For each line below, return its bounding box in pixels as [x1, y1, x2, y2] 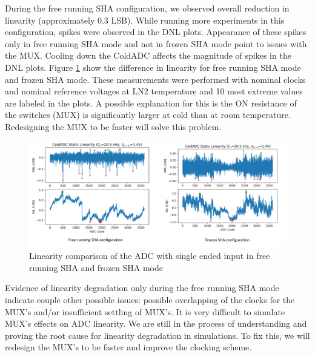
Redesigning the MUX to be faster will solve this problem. [5, 120, 222, 133]
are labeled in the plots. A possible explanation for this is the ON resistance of [5, 96, 297, 109]
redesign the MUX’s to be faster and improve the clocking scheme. [5, 341, 252, 353]
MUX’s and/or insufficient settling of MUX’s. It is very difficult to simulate [5, 305, 285, 318]
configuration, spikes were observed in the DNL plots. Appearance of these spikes [5, 25, 307, 38]
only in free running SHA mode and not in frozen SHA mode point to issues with [5, 37, 307, 50]
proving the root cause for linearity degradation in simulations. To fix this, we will [5, 329, 310, 341]
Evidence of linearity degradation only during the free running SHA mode [5, 281, 279, 294]
